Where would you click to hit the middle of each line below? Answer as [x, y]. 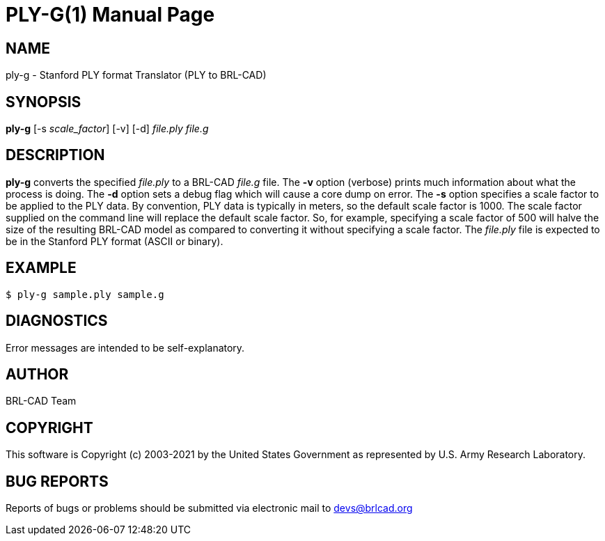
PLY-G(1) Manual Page [110, 15]
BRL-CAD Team [41, 401]
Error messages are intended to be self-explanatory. [125, 347]
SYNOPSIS [44, 102]
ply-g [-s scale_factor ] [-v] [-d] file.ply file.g [107, 129]
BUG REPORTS [57, 481]
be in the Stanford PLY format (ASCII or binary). [115, 241]
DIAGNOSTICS [57, 321]
